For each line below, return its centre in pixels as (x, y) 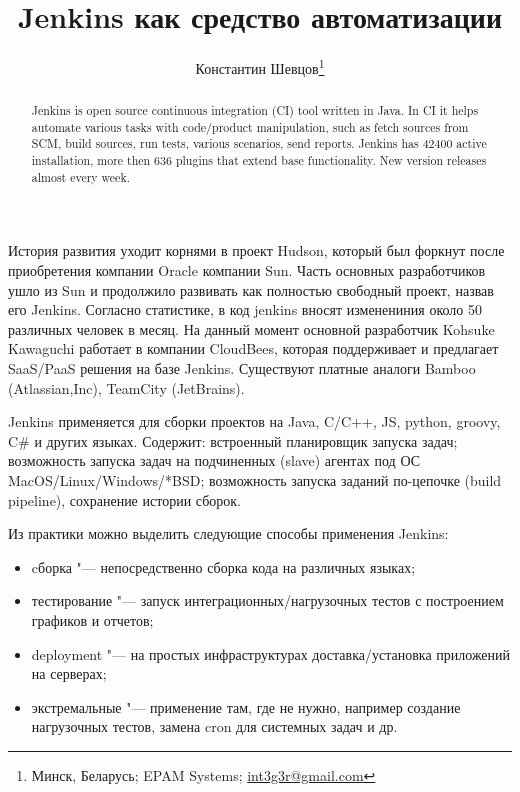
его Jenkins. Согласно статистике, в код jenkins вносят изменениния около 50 (245, 309)
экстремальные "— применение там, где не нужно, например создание (246, 706)
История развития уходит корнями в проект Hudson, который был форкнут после (256, 250)
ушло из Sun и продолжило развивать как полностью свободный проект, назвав (251, 289)
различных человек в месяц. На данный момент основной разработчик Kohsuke (251, 328)
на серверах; (69, 673)
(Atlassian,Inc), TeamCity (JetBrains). (126, 387)
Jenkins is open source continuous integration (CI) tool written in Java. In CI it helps (255, 110)
